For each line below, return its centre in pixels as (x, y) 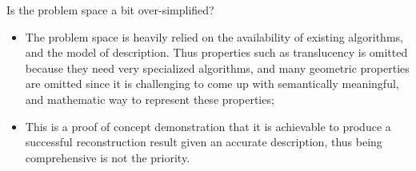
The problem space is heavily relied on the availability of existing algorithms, (214, 36)
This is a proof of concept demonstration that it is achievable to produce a (208, 126)
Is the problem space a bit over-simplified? (110, 10)
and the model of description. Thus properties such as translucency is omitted (216, 52)
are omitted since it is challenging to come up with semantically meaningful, (212, 84)
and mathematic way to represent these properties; (150, 99)
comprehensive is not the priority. (108, 157)
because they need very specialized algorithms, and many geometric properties (217, 68)
